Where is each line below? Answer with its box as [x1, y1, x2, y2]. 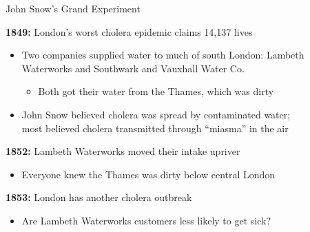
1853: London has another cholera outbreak [6, 190, 192, 204]
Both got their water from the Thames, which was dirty [38, 84, 274, 98]
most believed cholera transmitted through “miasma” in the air [21, 120, 289, 135]
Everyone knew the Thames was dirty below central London [21, 167, 276, 181]
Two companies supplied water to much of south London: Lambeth [21, 48, 304, 62]
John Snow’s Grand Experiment [6, 1, 141, 15]
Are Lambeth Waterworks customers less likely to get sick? [21, 213, 271, 227]
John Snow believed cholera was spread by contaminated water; [21, 107, 291, 121]
